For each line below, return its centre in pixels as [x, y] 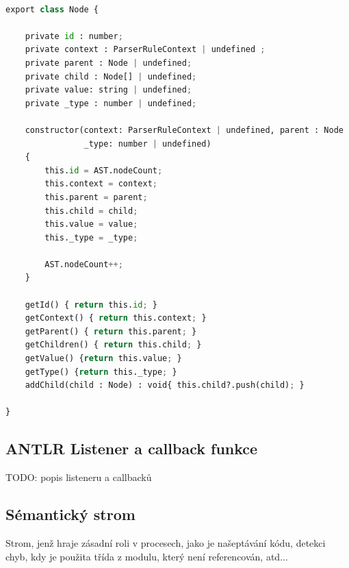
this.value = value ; [91, 224]
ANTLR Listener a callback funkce [132, 448]
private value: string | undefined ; [108, 90]
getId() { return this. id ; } [91, 305]
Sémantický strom [70, 514]
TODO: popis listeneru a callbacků [79, 477]
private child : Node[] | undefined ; [111, 76]
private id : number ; [74, 36]
